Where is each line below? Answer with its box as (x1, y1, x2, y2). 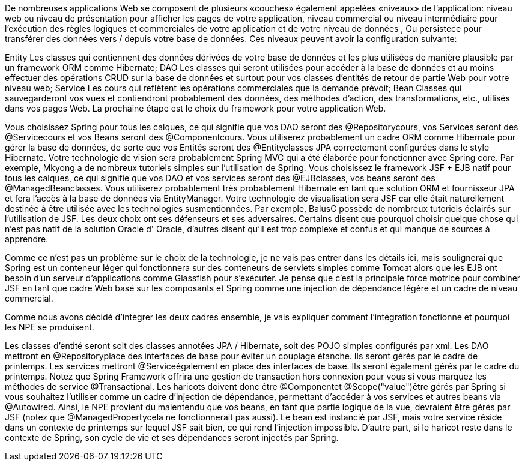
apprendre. (5, 234, 49, 244)
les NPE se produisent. (5, 322, 94, 332)
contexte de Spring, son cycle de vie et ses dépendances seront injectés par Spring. (5, 432, 339, 443)
